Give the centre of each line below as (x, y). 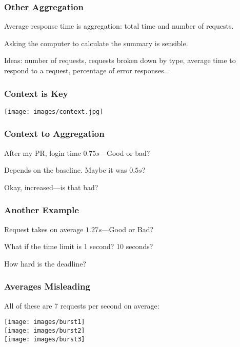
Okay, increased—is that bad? (51, 187)
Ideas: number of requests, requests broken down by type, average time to (120, 60)
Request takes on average (44, 229)
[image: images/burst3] (45, 339)
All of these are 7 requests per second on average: (82, 305)
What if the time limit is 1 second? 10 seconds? (79, 246)
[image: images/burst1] (45, 322)
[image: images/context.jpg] (54, 111)
